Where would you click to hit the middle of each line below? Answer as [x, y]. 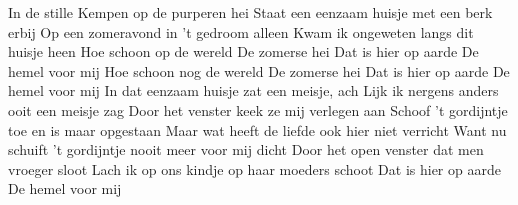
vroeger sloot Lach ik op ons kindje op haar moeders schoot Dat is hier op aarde [254, 168]
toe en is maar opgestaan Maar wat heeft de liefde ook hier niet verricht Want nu [257, 129]
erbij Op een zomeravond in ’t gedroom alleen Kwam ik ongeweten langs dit [241, 31]
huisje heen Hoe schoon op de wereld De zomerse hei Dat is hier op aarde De [243, 51]
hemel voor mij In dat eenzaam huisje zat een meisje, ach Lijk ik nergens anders [253, 90]
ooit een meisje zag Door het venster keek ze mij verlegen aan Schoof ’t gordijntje [258, 109]
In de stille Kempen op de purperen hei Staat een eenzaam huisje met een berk [250, 12]
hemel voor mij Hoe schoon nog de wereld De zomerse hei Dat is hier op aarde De [259, 70]
